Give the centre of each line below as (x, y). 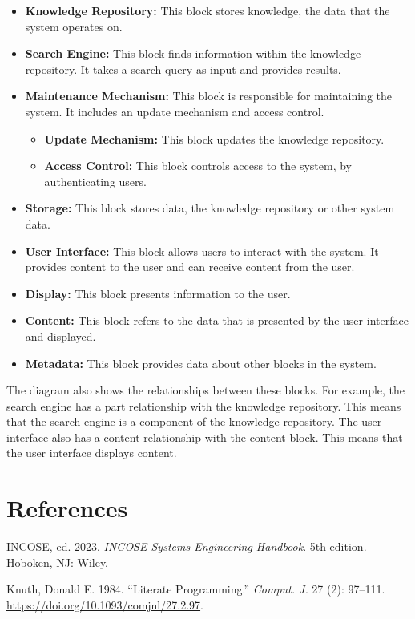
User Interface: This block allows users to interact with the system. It (202, 251)
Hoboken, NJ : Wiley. (58, 562)
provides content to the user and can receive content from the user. (190, 267)
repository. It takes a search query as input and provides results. (183, 69)
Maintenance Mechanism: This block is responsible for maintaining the (208, 96)
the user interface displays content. (92, 453)
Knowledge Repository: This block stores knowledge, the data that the (207, 10)
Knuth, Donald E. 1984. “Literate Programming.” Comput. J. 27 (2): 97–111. (196, 589)
